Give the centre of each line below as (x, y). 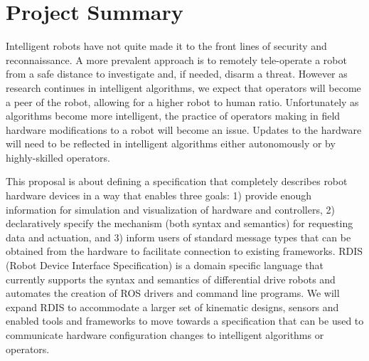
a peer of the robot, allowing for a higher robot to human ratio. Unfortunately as (182, 101)
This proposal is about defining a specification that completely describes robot (177, 181)
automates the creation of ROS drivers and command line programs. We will (173, 293)
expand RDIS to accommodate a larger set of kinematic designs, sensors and (172, 307)
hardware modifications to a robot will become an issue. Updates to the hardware (184, 129)
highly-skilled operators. (58, 157)
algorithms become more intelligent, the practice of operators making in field (173, 116)
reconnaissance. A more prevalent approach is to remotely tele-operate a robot (176, 59)
